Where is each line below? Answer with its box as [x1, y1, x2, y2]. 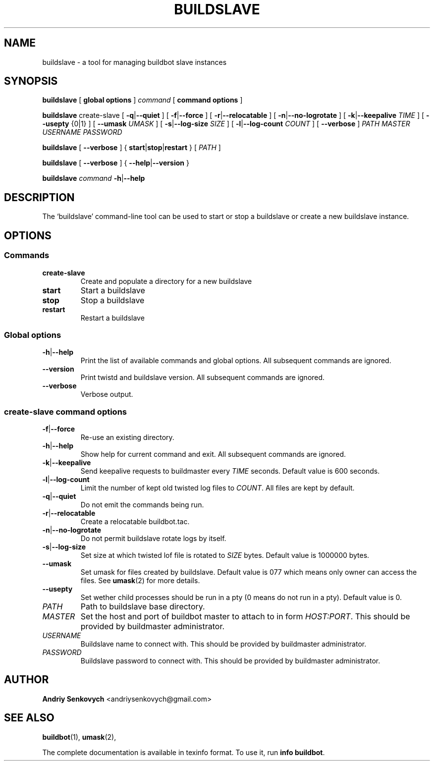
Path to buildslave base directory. [80, 601, 205, 611]
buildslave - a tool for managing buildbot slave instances [42, 57, 227, 66]
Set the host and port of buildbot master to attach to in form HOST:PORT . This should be [80, 611, 410, 621]
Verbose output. [80, 390, 133, 399]
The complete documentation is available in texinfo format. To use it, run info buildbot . [42, 748, 325, 757]
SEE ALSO [4, 711, 54, 724]
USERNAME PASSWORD [42, 128, 122, 137]
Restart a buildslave [80, 313, 145, 322]
